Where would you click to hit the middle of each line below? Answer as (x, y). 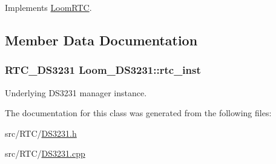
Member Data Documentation (101, 40)
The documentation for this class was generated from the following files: (138, 113)
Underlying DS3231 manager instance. (76, 92)
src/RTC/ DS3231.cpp (45, 153)
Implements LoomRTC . (48, 7)
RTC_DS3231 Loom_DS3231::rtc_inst (103, 70)
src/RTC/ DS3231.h (41, 133)
